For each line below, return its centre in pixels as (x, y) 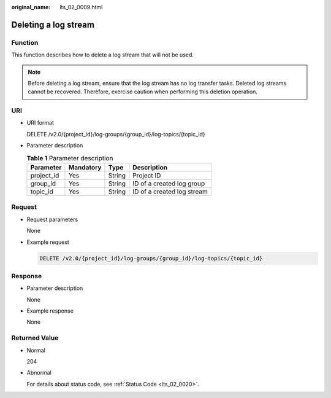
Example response (50, 311)
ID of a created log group (169, 184)
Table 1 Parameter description (70, 158)
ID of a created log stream (170, 192)
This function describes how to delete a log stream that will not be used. (103, 55)
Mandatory (85, 168)
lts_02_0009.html (81, 7)
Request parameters (52, 219)
